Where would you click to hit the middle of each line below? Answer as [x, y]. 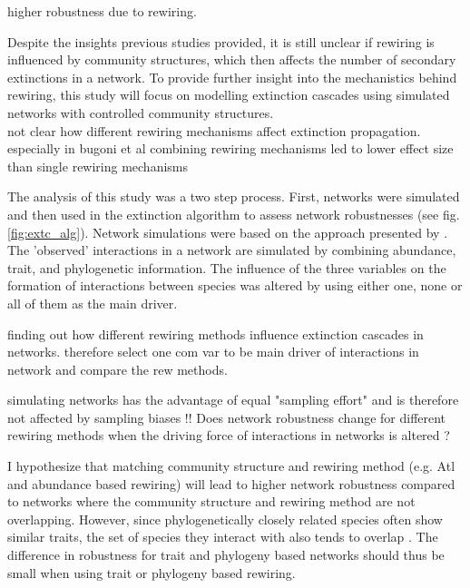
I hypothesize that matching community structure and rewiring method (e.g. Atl [231, 466]
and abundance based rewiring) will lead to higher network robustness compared [231, 483]
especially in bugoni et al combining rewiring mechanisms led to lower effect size [230, 148]
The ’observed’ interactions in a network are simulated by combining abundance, [232, 250]
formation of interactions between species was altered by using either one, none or [235, 285]
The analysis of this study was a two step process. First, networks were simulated [234, 196]
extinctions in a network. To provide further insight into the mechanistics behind [232, 77]
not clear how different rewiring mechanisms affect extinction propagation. [214, 130]
